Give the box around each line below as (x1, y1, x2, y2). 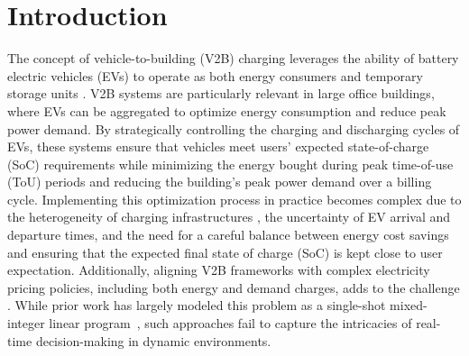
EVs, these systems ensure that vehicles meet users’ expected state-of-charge (7, 137, 429, 156)
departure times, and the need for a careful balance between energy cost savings (7, 225, 449, 244)
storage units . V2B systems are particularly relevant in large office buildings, (7, 84, 435, 103)
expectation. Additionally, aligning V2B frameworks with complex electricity (7, 260, 430, 279)
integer (7, 314, 45, 333)
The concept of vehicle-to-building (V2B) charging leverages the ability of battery (7, 49, 459, 68)
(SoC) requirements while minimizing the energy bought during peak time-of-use (7, 154, 454, 173)
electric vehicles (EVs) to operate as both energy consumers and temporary (7, 66, 423, 85)
